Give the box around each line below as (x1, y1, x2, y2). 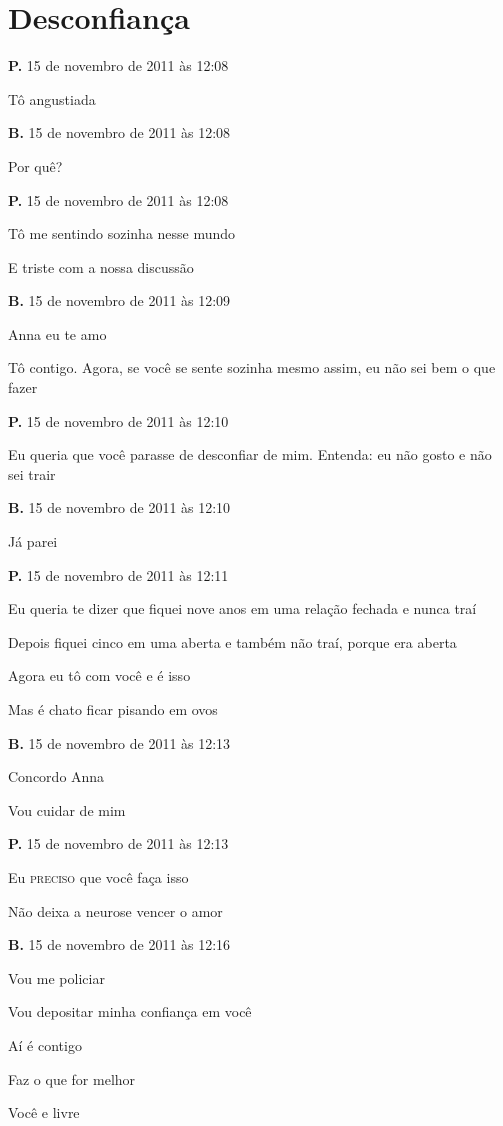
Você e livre (8, 1102, 80, 1123)
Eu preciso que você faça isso (8, 866, 189, 887)
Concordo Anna (8, 766, 105, 787)
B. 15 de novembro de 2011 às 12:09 (8, 290, 231, 311)
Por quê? (8, 155, 63, 176)
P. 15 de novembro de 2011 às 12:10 (8, 410, 229, 431)
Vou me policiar (8, 967, 105, 988)
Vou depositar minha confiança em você (8, 1001, 252, 1022)
